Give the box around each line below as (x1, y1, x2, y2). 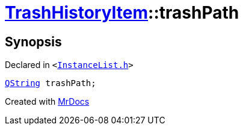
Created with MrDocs (5, 96, 90, 107)
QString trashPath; (5, 78, 96, 88)
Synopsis (5, 34, 62, 49)
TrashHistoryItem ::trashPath (5, 2, 239, 23)
